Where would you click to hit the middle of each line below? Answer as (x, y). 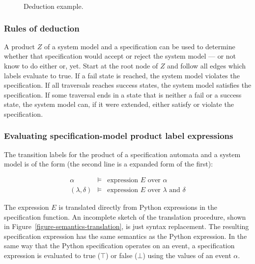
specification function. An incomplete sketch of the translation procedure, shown (125, 216)
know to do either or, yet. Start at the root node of (81, 66)
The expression (27, 207)
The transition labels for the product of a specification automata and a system (122, 154)
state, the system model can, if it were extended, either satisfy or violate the (119, 104)
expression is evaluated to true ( (52, 255)
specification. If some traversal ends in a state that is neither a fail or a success (123, 94)
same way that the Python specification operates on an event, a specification (119, 246)
